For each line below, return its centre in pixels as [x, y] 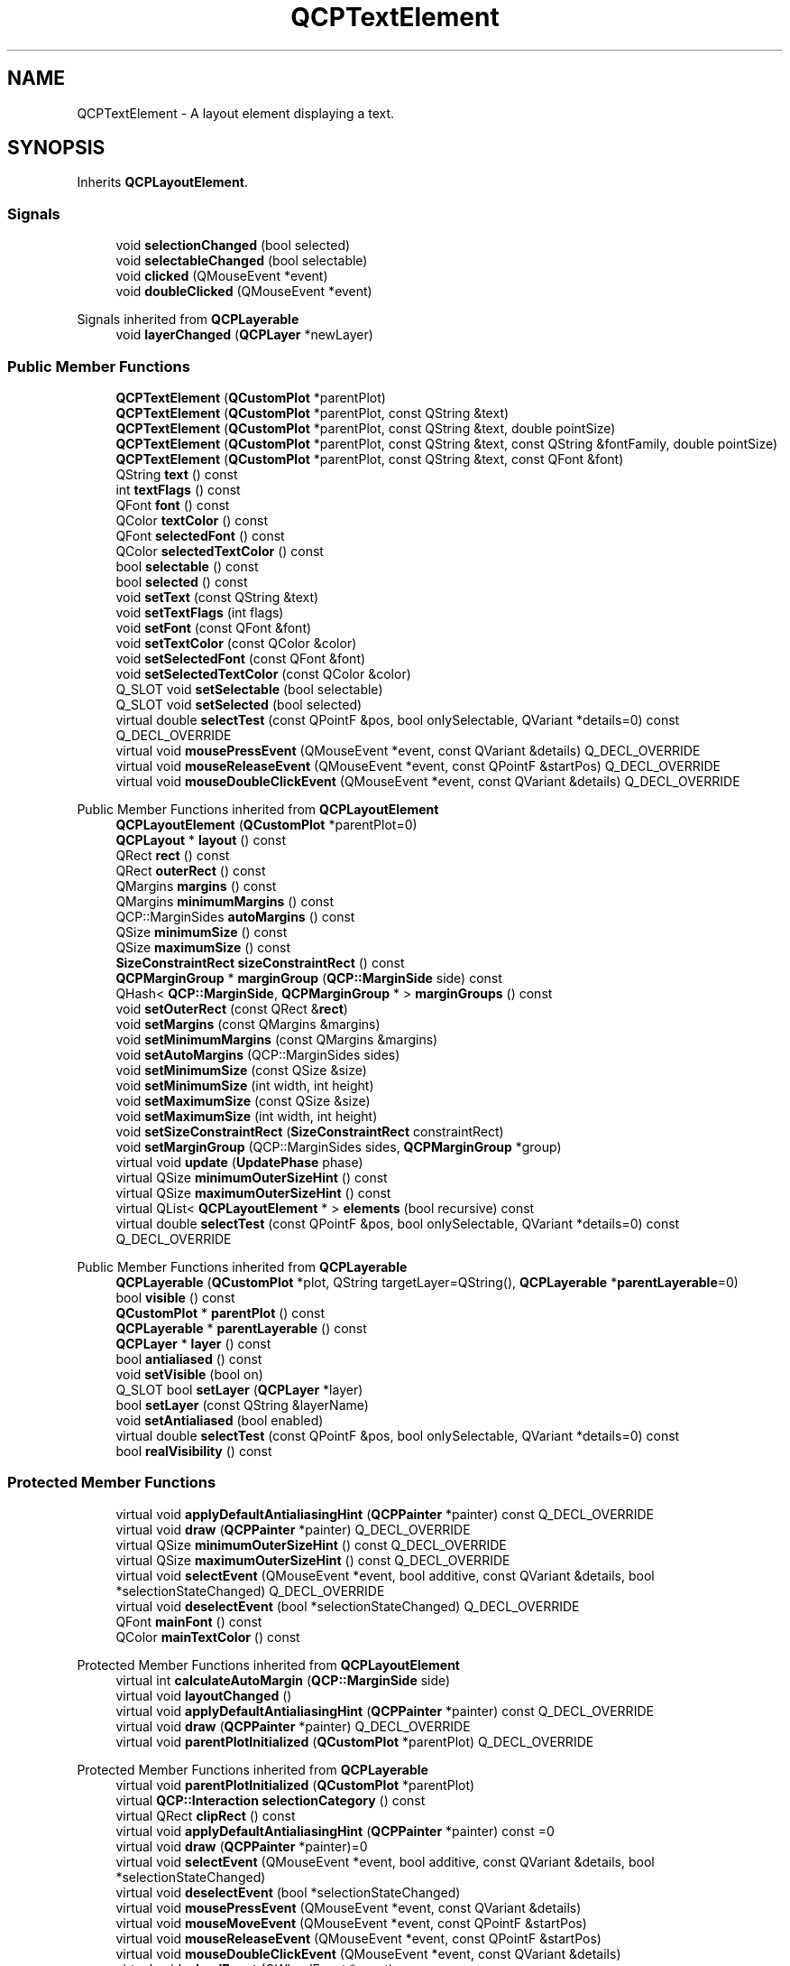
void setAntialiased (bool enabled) [220, 1420]
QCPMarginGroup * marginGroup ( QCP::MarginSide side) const [309, 978]
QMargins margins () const [196, 886]
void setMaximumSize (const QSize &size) [243, 1100]
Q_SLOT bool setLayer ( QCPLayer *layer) [239, 1389]
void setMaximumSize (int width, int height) [247, 1116]
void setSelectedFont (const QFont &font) [241, 658]
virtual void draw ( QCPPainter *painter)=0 [242, 1846]
